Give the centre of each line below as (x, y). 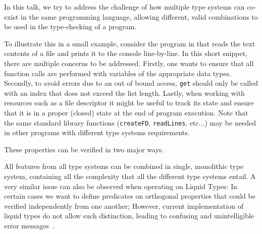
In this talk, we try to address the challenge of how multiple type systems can (124, 7)
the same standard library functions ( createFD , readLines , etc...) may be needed (130, 122)
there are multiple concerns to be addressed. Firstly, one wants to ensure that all (129, 63)
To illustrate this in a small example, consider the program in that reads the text (130, 43)
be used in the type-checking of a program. (70, 26)
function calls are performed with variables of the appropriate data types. (118, 73)
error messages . (29, 225)
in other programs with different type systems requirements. (97, 132)
